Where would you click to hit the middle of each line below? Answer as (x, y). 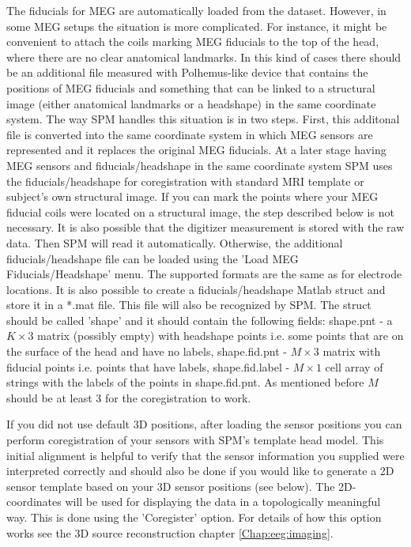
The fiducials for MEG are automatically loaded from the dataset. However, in (196, 10)
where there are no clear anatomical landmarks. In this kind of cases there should (204, 57)
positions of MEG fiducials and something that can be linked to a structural (191, 87)
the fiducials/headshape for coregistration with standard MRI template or (185, 181)
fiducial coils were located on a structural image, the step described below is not (200, 211)
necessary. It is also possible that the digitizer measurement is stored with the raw (205, 227)
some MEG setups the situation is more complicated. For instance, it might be (197, 26)
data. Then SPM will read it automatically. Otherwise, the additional (175, 242)
